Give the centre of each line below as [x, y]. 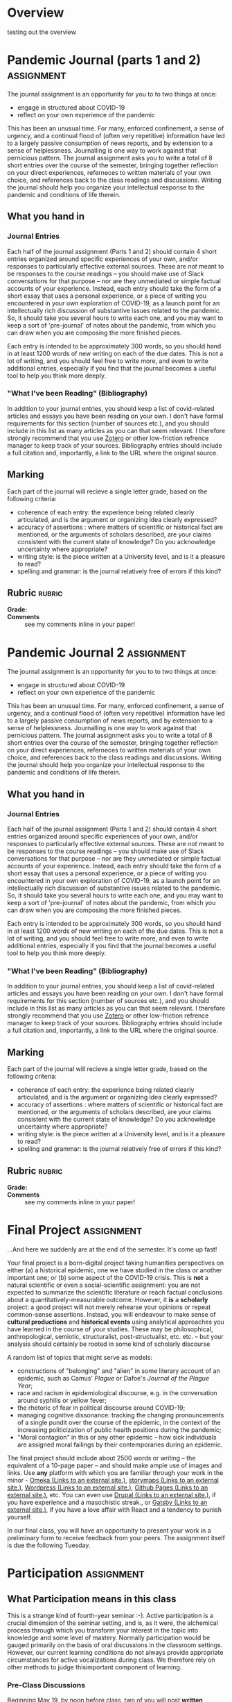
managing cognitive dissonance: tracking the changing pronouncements [121, 1415]
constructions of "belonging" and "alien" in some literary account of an [118, 1371]
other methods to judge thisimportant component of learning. [95, 1667]
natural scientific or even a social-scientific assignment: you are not [104, 1285]
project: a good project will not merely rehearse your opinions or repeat [109, 1307]
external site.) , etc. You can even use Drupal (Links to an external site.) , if [111, 1494]
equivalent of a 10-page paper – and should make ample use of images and [115, 1465]
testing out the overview [42, 32]
